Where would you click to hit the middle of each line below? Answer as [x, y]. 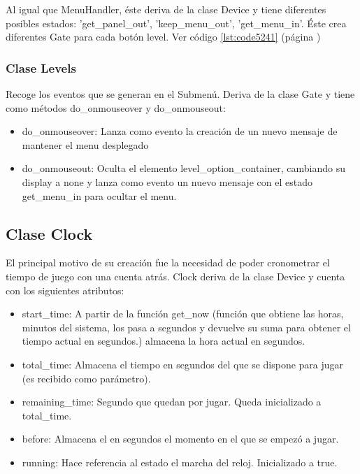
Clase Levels [41, 67]
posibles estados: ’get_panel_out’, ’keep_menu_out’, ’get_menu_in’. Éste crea [176, 23]
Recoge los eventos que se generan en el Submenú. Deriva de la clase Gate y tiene [180, 94]
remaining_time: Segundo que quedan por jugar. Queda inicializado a [172, 402]
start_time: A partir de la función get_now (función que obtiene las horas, [183, 314]
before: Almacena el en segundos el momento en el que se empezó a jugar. [180, 439]
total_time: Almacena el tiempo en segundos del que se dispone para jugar [183, 364]
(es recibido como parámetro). [86, 378]
